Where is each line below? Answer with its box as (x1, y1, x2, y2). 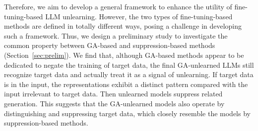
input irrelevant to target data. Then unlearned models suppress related (4, 88, 223, 99)
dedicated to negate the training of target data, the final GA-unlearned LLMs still (4, 59, 254, 70)
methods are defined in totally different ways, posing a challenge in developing (4, 21, 242, 31)
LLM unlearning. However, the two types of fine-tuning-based (45, 11, 233, 21)
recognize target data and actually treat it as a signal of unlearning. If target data (4, 69, 254, 80)
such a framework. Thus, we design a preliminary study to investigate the (4, 30, 228, 41)
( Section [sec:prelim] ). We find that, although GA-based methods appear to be (4, 49, 244, 60)
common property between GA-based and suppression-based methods (4, 40, 215, 50)
